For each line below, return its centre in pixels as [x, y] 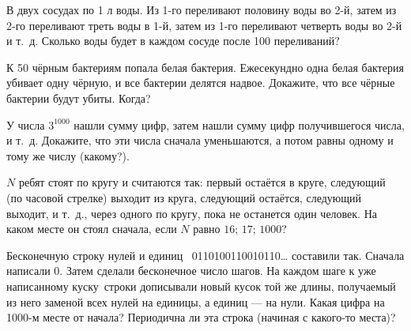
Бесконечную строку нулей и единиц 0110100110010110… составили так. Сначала [205, 255]
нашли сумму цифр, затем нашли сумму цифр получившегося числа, [239, 124]
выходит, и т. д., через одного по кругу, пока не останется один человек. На [192, 213]
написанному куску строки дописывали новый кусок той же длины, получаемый [201, 286]
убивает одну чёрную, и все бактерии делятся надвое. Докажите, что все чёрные [201, 83]
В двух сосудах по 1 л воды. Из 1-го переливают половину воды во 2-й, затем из [202, 9]
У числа [26, 124]
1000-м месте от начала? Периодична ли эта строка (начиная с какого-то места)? [201, 317]
